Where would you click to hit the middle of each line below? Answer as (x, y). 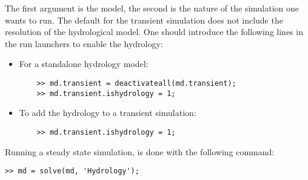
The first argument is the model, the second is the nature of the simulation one (152, 8)
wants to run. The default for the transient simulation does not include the (144, 20)
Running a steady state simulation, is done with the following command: (140, 151)
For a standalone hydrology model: (84, 64)
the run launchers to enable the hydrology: (84, 43)
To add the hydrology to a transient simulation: (108, 113)
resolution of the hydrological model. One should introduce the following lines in (154, 32)
